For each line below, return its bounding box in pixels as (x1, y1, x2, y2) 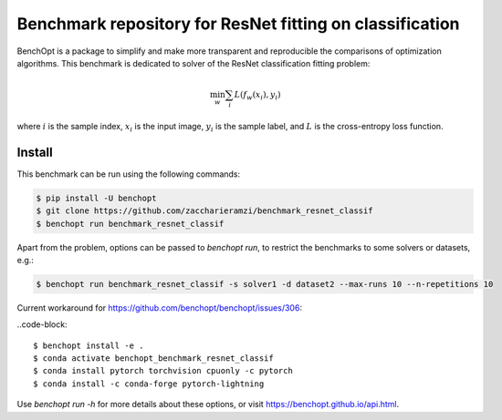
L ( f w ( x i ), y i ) (234, 89, 282, 102)
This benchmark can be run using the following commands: (16, 169, 241, 179)
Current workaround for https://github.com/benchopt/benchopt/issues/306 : (16, 302, 303, 313)
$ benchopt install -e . (33, 340, 144, 351)
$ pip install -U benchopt (36, 192, 157, 203)
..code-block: (16, 319, 68, 330)
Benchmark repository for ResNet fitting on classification (16, 14, 460, 34)
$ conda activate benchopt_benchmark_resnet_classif (33, 353, 274, 364)
